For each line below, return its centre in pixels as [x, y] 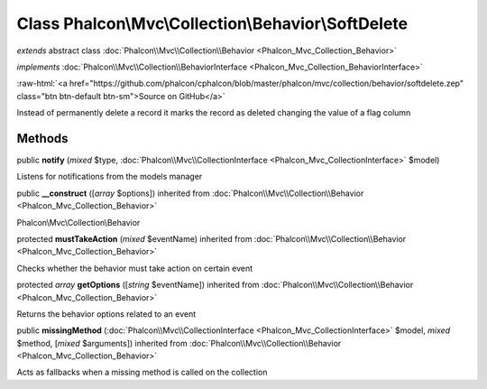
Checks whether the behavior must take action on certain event [135, 268]
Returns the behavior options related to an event [106, 314]
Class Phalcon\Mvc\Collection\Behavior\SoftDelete [212, 23]
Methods [42, 139]
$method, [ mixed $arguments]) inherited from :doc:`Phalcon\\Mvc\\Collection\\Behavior [179, 343]
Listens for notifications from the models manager [110, 177]
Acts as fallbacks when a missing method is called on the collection [142, 372]
